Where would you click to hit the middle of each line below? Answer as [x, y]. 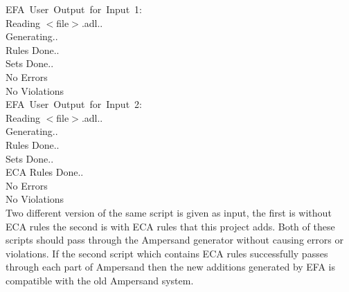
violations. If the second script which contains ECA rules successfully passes [167, 253]
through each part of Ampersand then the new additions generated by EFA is [171, 267]
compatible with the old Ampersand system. [100, 280]
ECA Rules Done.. [45, 172]
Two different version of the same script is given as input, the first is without [169, 212]
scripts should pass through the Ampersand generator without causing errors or [174, 240]
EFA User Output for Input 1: [74, 9]
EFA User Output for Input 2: [74, 104]
